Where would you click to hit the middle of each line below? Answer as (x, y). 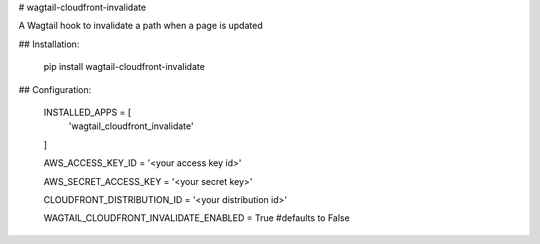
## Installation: (49, 44)
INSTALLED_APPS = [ (87, 112)
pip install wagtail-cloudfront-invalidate (124, 67)
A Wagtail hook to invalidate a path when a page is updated (141, 26)
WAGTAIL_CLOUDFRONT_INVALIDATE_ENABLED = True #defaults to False (196, 218)
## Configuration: (55, 89)
